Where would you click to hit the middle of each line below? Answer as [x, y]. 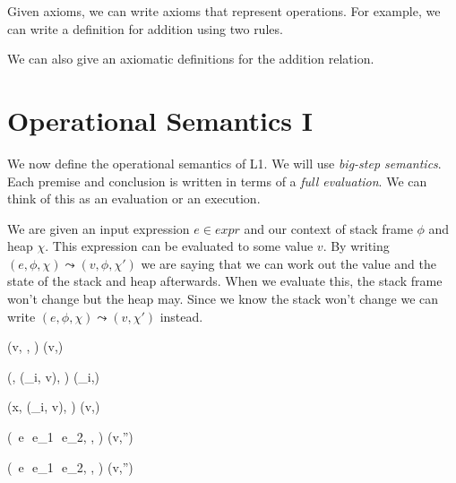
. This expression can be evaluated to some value [179, 246]
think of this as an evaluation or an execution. [134, 198]
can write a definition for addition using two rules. [145, 28]
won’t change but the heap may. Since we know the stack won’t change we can [223, 299]
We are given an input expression [99, 228]
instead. [181, 316]
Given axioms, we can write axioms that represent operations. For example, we [224, 11]
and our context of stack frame [328, 228]
